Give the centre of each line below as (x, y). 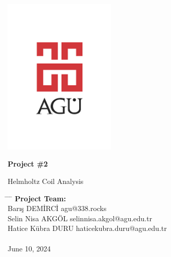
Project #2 (28, 164)
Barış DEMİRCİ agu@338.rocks (57, 208)
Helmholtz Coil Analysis (46, 181)
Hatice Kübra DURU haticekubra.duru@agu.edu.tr (87, 228)
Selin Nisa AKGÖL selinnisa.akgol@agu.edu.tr (80, 218)
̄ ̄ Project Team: (37, 198)
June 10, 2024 (29, 248)
